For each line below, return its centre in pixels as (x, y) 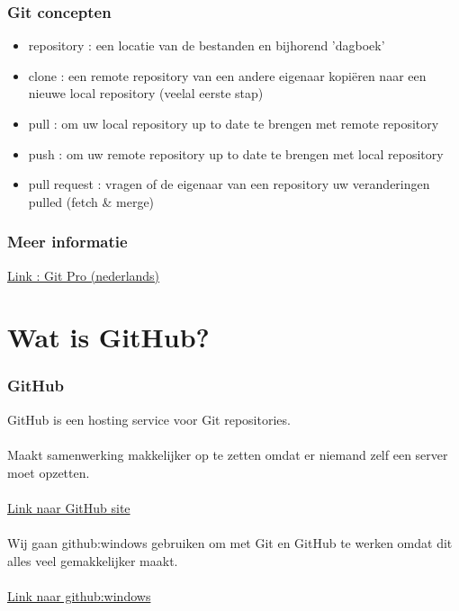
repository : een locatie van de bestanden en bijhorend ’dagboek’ (207, 45)
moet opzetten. (49, 472)
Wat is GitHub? (108, 337)
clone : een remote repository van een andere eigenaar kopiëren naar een (227, 75)
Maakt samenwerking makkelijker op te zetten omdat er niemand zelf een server (228, 454)
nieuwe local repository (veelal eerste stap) (146, 93)
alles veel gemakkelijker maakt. (93, 560)
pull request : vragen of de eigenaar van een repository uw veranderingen (229, 184)
